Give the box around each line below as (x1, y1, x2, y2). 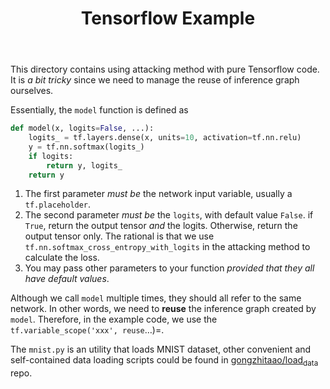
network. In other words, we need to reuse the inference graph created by (10, 303, 317, 315)
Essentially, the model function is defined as (10, 104, 189, 116)
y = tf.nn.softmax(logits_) (28, 142, 145, 152)
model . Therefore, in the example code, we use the (10, 313, 218, 326)
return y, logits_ (46, 160, 123, 171)
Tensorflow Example (80, 7, 256, 30)
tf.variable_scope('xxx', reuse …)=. (10, 324, 165, 336)
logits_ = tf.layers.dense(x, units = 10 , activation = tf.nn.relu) (28, 133, 302, 143)
